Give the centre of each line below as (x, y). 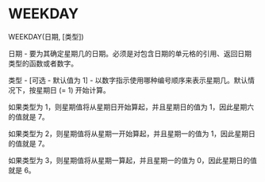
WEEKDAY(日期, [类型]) (46, 36)
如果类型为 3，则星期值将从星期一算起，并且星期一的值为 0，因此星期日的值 (133, 160)
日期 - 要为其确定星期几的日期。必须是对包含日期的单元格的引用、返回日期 (130, 53)
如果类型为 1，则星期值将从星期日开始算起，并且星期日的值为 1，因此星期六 (131, 107)
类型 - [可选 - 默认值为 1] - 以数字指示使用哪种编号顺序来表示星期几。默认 (128, 80)
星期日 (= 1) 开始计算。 (73, 90)
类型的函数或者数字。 (43, 63)
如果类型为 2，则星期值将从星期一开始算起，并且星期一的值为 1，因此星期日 (132, 133)
